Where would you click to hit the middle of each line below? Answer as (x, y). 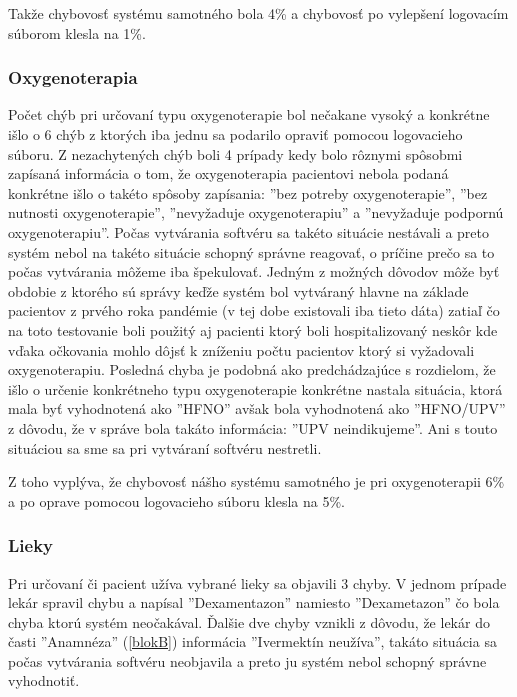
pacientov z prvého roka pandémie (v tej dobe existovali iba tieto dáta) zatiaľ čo (254, 310)
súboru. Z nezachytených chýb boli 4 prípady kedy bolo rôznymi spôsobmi (235, 153)
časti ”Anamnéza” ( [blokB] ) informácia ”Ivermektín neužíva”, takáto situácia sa (252, 641)
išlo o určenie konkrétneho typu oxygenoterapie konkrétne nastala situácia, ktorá (255, 388)
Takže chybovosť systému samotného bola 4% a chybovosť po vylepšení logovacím (258, 13)
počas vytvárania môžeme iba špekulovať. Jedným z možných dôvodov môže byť (254, 271)
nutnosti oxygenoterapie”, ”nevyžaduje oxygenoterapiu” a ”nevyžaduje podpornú (256, 212)
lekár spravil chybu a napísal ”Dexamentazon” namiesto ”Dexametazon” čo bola (254, 602)
